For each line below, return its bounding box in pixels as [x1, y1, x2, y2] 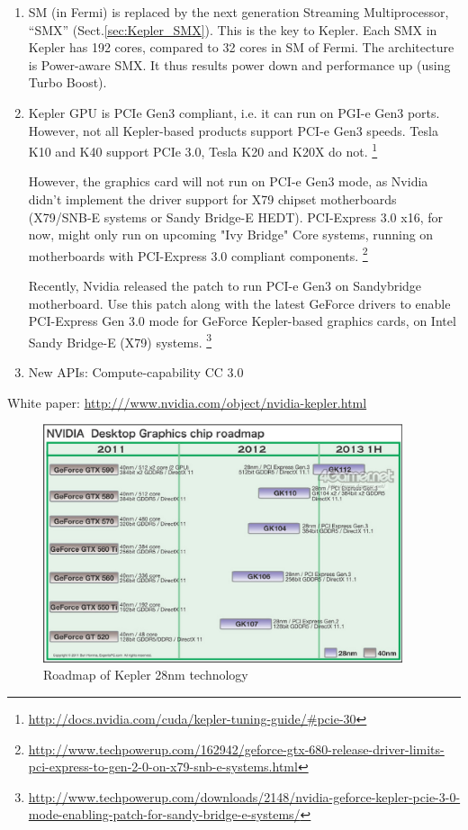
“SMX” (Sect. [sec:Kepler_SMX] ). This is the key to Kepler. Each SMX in [28, 20, 437, 39]
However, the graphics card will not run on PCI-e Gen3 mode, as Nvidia [28, 172, 428, 191]
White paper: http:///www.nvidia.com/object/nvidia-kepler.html [7, 392, 367, 411]
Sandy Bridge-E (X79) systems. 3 [28, 329, 212, 351]
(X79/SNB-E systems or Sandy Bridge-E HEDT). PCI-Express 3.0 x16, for [28, 207, 444, 226]
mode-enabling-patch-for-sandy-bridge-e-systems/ [28, 805, 301, 824]
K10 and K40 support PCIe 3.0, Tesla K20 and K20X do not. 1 [28, 140, 378, 160]
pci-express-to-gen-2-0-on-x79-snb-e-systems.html [28, 757, 298, 776]
